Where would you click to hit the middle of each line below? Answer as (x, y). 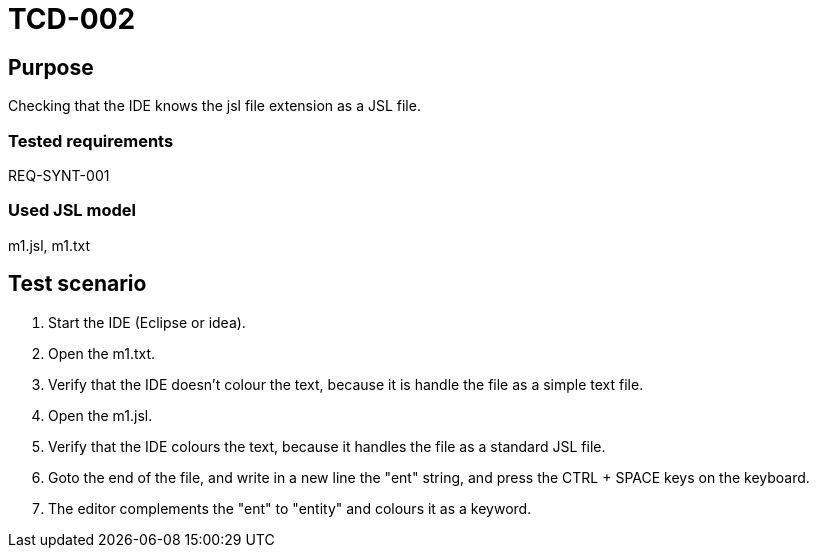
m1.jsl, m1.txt (49, 245)
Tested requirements (91, 140)
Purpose (51, 67)
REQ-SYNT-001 (59, 175)
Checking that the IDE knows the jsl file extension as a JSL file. (214, 106)
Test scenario (77, 284)
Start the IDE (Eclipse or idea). (147, 322)
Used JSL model (72, 210)
